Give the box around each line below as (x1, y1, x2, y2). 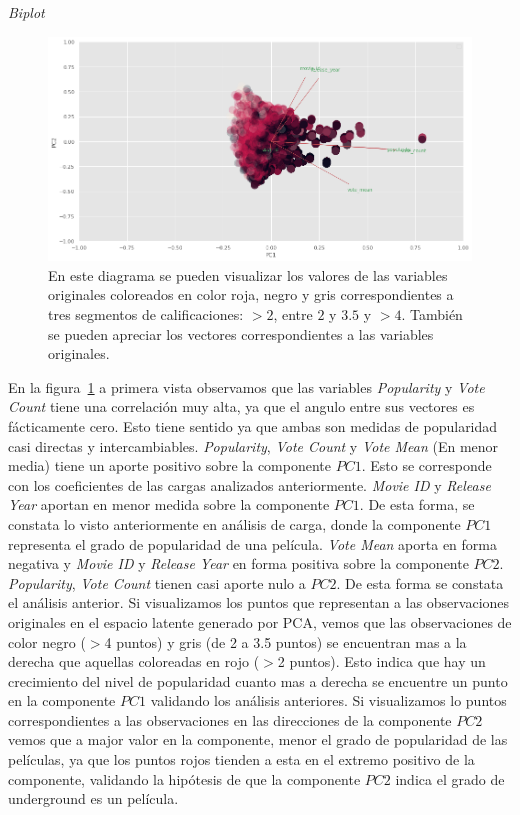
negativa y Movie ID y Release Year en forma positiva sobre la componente (8, 553, 469, 574)
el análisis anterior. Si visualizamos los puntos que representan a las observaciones (8, 592, 510, 613)
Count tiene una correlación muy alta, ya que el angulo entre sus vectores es (8, 396, 475, 417)
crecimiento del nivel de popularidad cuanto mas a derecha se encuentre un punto (8, 670, 508, 691)
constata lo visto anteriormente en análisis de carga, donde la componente (8, 513, 461, 534)
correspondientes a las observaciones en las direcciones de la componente (8, 709, 452, 730)
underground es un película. (8, 788, 179, 809)
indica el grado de (395, 768, 505, 789)
